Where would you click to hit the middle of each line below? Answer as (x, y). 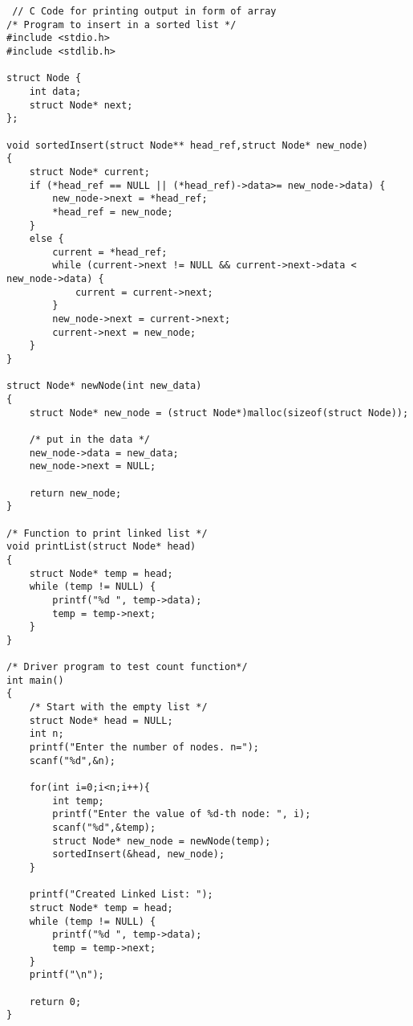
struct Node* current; (89, 172)
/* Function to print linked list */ (107, 533)
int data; (55, 91)
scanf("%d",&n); (73, 760)
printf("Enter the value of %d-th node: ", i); (182, 814)
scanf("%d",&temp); (104, 828)
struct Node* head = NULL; (101, 720)
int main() (35, 680)
